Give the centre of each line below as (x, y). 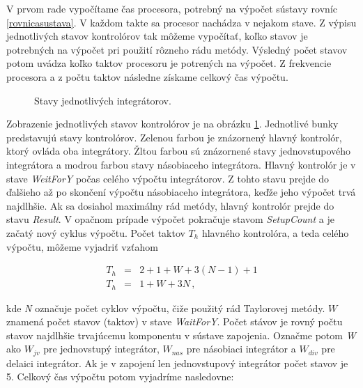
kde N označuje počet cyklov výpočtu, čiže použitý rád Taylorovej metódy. (166, 308)
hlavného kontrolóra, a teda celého (275, 232)
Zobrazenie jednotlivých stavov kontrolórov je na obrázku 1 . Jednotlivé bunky (172, 124)
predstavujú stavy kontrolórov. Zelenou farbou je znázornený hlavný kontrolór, (174, 137)
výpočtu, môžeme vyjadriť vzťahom (82, 246)
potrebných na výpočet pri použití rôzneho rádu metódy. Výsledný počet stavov (177, 49)
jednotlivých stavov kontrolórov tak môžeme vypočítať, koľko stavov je (157, 36)
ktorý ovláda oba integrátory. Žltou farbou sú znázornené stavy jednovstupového (178, 151)
